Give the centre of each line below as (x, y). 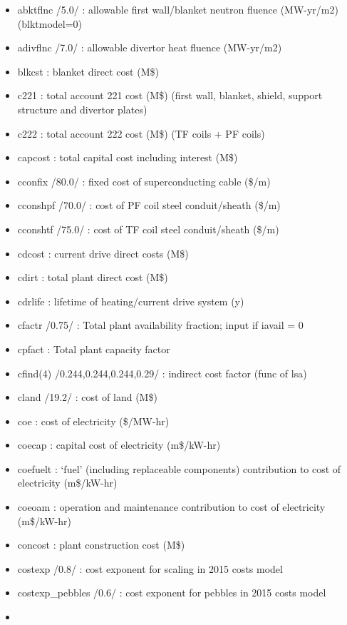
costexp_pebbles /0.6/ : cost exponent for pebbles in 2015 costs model (172, 593)
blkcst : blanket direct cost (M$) (88, 71)
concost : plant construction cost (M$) (101, 545)
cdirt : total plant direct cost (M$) (93, 277)
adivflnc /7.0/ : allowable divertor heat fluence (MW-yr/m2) (150, 47)
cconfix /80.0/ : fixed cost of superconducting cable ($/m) (144, 181)
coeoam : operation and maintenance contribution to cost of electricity (171, 507)
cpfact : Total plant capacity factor (94, 349)
